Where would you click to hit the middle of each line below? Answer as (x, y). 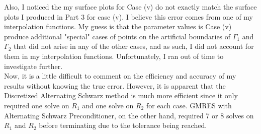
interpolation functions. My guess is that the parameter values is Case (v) (118, 26)
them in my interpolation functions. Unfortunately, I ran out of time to (114, 56)
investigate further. (33, 66)
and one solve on (108, 105)
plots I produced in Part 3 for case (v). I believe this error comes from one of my (129, 16)
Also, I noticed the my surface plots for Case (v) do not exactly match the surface (130, 7)
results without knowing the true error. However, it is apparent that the (115, 85)
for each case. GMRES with (189, 105)
